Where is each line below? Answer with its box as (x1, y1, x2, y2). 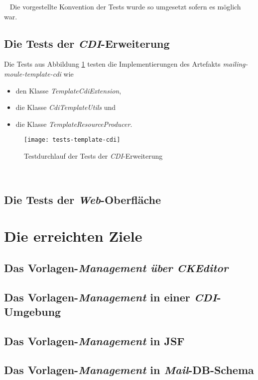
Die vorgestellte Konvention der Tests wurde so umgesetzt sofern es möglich (9, 1, 241, 11)
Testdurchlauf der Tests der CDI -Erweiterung (24, 151, 163, 161)
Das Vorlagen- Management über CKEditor (4, 260, 229, 275)
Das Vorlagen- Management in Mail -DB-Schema (4, 362, 254, 378)
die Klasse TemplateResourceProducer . (15, 118, 132, 129)
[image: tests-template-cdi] (24, 136, 121, 144)
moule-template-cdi (4, 68, 61, 79)
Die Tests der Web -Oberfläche (4, 191, 161, 207)
